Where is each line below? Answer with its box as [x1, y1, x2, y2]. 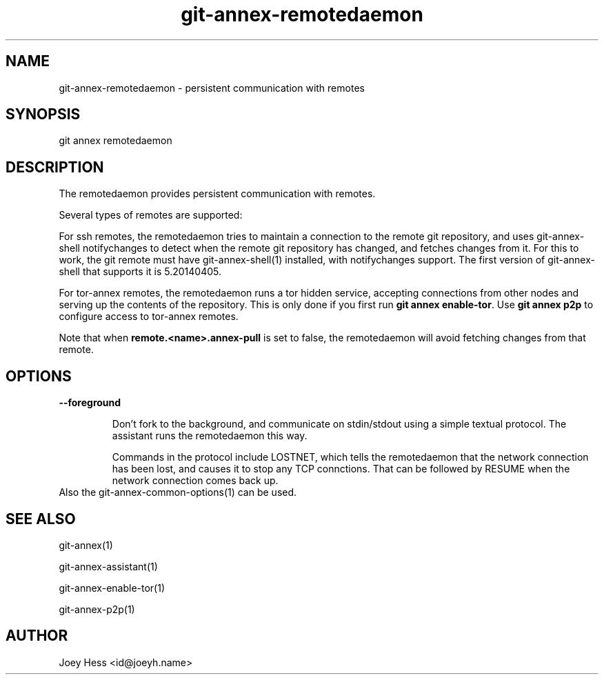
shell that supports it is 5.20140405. [59, 266, 222, 278]
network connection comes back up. [112, 474, 279, 487]
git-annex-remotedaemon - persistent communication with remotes [59, 81, 365, 94]
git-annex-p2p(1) [59, 603, 135, 615]
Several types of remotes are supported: [59, 209, 243, 221]
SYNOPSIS [6, 106, 81, 123]
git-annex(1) [59, 539, 113, 551]
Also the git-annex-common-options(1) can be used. [59, 486, 297, 499]
